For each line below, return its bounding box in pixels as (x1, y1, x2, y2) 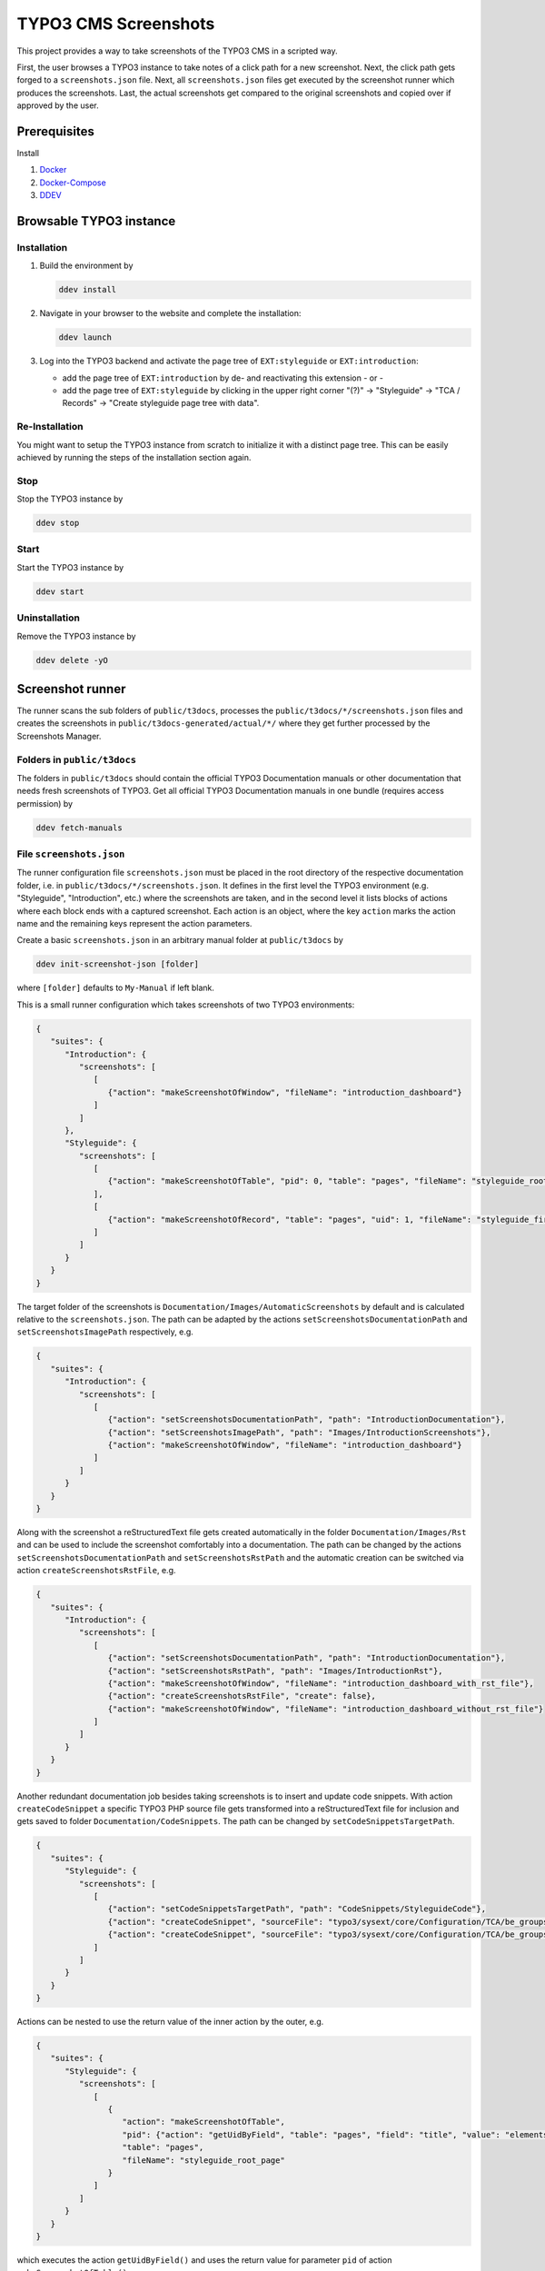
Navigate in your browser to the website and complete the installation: (39, 308, 302, 319)
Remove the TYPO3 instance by (16, 630, 136, 641)
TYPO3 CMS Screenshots (16, 14, 215, 34)
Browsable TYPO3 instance (16, 213, 176, 229)
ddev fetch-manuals (35, 822, 123, 833)
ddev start (35, 586, 84, 597)
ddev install (58, 284, 117, 295)
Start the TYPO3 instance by (16, 561, 124, 572)
